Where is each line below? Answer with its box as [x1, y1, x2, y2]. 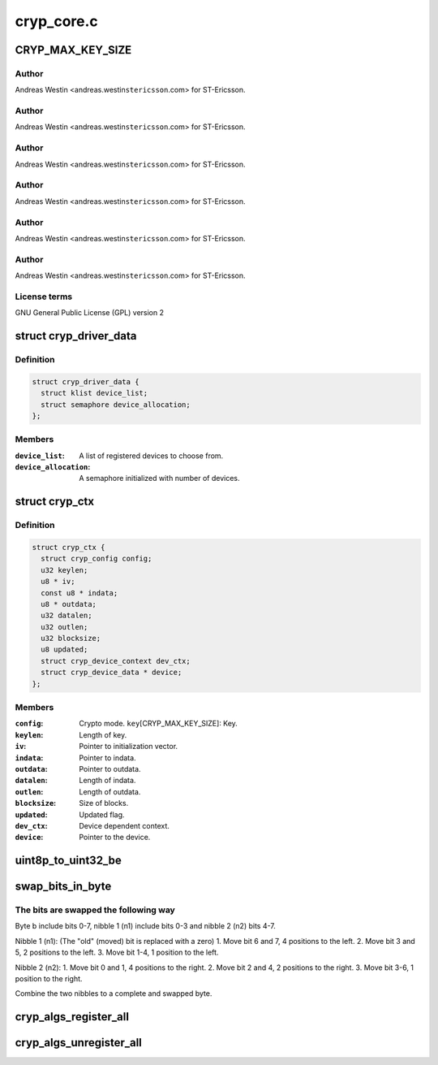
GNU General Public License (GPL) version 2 [15, 308, 164, 318]
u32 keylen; [41, 565, 88, 574]
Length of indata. [79, 776, 136, 786]
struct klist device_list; [41, 388, 148, 398]
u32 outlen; [41, 622, 88, 631]
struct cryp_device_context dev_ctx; [41, 656, 191, 665]
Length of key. [79, 729, 127, 739]
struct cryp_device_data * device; [41, 668, 182, 678]
